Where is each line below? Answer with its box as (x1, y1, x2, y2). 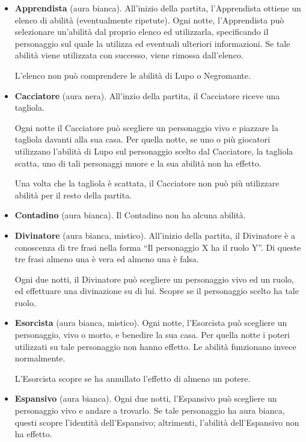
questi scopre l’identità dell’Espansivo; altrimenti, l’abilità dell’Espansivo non (14, 416, 299, 428)
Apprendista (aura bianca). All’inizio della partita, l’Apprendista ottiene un (14, 2, 301, 14)
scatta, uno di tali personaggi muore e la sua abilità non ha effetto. (14, 156, 262, 169)
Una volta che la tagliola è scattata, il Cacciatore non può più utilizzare (14, 177, 280, 189)
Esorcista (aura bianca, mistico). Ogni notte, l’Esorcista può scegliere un (14, 316, 287, 329)
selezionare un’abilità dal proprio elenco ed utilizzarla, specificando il (14, 25, 269, 38)
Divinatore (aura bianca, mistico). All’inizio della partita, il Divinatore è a (14, 229, 295, 241)
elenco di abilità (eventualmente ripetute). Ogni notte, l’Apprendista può (14, 13, 284, 26)
